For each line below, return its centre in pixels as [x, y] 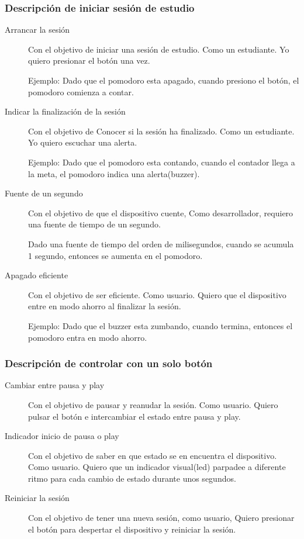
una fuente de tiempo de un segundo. [94, 224]
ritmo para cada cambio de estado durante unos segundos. [132, 478]
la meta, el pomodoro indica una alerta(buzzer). [114, 173]
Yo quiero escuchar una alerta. [83, 142]
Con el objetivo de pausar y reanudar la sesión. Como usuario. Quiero [153, 404]
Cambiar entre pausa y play [55, 385]
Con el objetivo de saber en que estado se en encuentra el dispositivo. [153, 455]
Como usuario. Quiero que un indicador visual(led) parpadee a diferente [157, 467]
